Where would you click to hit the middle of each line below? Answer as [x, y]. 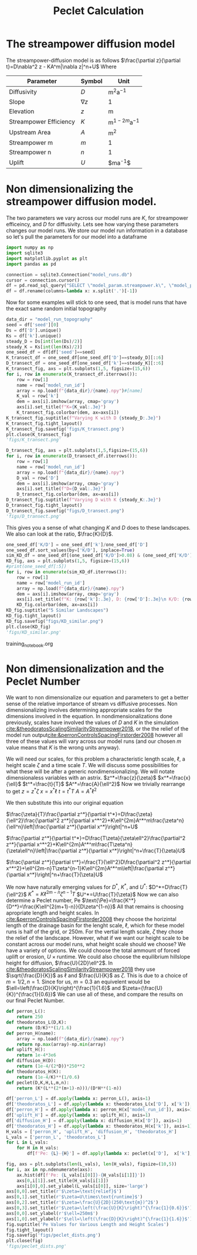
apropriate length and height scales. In [53, 913]
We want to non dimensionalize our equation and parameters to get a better [97, 698]
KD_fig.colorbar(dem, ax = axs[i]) [57, 605]
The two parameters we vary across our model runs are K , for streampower [97, 218]
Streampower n [30, 152]
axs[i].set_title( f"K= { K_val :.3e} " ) [62, 407]
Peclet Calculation [98, 11]
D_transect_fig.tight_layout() [44, 506]
